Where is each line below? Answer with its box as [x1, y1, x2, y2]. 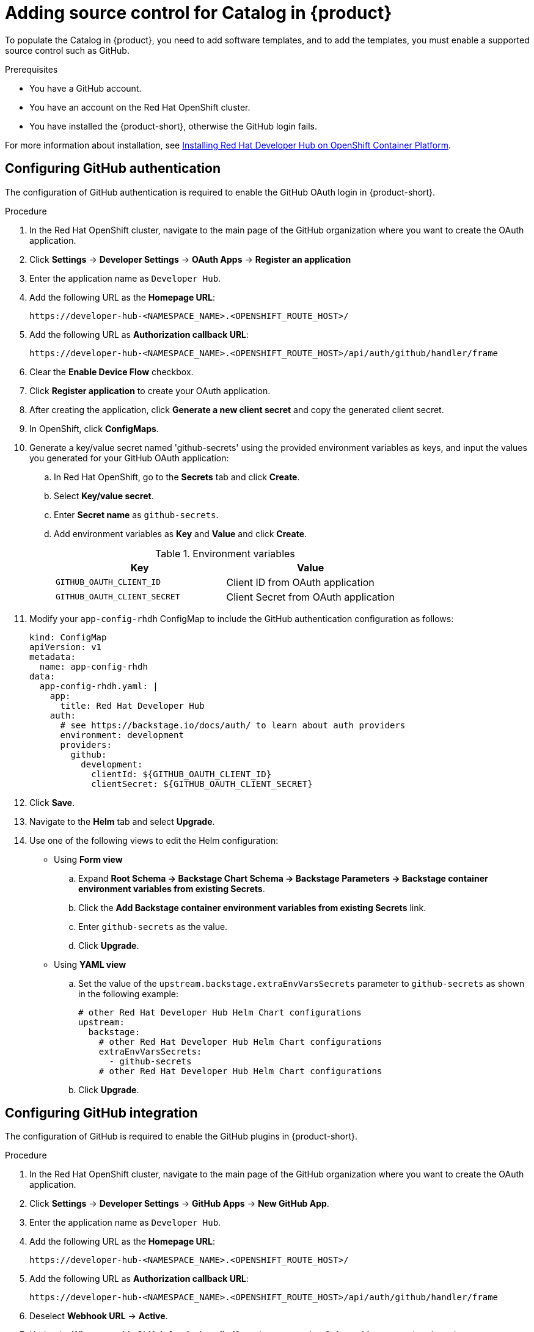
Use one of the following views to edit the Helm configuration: [29, 835, 279, 846]
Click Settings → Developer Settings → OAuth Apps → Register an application [29, 254, 351, 265]
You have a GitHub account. [29, 82, 142, 93]
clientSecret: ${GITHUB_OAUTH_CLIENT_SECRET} [91, 778, 313, 789]
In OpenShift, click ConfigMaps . [29, 423, 159, 434]
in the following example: [78, 988, 179, 999]
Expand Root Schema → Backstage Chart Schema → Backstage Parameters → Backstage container [78, 873, 488, 884]
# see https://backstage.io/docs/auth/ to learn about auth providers [60, 720, 406, 730]
